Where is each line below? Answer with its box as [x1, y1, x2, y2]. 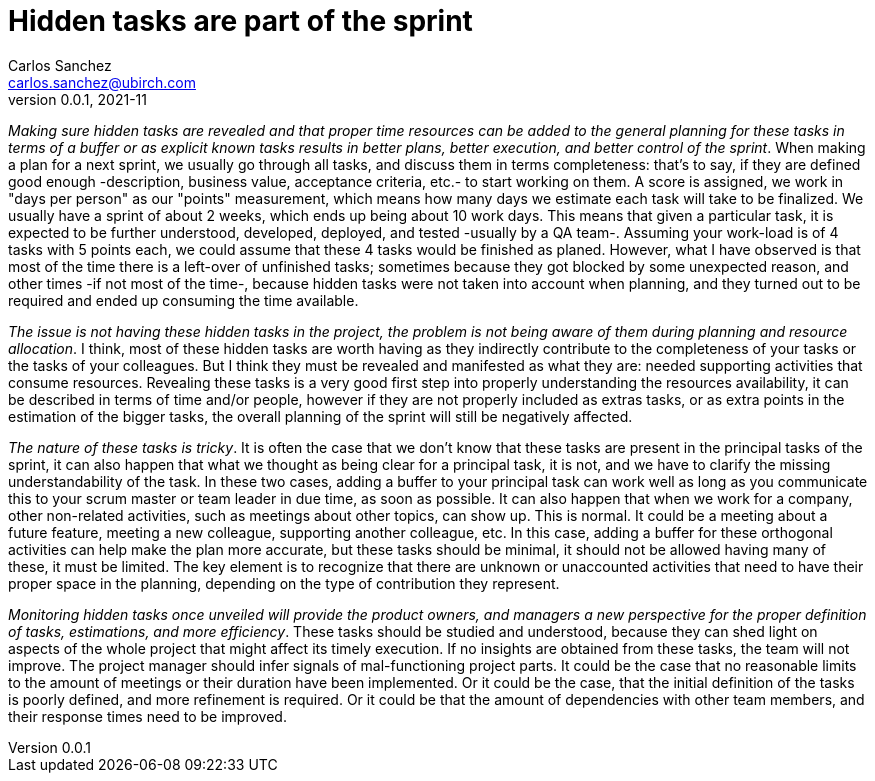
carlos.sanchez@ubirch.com [8, 73, 196, 91]
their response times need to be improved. [8, 707, 287, 725]
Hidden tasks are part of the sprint [8, 4, 473, 38]
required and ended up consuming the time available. [8, 291, 359, 309]
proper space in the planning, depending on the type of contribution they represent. [8, 574, 560, 592]
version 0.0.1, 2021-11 [8, 90, 147, 108]
